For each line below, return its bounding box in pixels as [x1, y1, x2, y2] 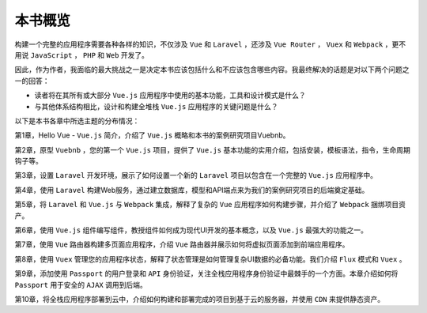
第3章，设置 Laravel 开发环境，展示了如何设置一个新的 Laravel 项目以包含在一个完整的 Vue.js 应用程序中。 [14, 171, 377, 180]
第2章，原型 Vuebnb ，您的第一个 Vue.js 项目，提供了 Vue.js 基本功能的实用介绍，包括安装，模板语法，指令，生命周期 [14, 145, 410, 154]
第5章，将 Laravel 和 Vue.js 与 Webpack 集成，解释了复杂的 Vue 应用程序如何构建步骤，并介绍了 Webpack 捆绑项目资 [14, 200, 406, 209]
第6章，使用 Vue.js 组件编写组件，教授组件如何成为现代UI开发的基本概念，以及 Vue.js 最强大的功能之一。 [14, 225, 368, 235]
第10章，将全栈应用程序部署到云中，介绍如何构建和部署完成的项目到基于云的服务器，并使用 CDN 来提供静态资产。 [14, 294, 385, 304]
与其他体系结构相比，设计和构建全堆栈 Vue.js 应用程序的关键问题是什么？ [34, 101, 278, 111]
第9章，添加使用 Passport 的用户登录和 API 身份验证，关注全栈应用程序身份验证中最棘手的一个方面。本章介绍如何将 [14, 269, 399, 278]
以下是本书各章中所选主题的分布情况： [14, 115, 140, 126]
